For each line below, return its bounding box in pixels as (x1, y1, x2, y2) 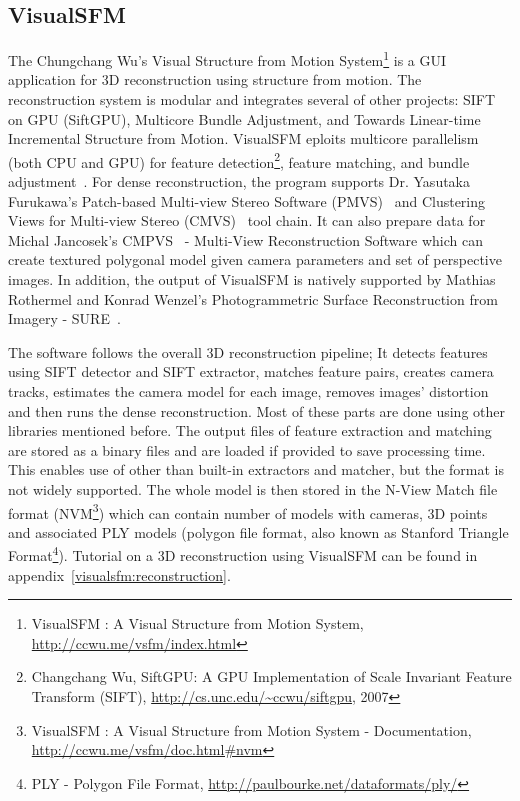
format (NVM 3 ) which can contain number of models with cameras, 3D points (8, 499, 488, 523)
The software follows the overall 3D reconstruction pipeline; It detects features (8, 341, 488, 362)
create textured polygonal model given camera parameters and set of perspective (8, 249, 502, 270)
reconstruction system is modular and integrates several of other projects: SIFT (8, 89, 496, 110)
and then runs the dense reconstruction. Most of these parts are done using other (8, 400, 505, 421)
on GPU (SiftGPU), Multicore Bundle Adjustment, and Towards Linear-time (8, 108, 481, 129)
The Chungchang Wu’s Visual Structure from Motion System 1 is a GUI (8, 47, 447, 70)
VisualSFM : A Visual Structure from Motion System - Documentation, (31, 719, 472, 740)
